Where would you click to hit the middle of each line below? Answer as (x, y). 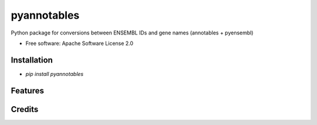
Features (27, 91)
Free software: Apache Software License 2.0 (80, 43)
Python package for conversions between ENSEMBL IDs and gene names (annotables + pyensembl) (132, 33)
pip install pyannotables (55, 74)
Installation (32, 60)
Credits (25, 109)
